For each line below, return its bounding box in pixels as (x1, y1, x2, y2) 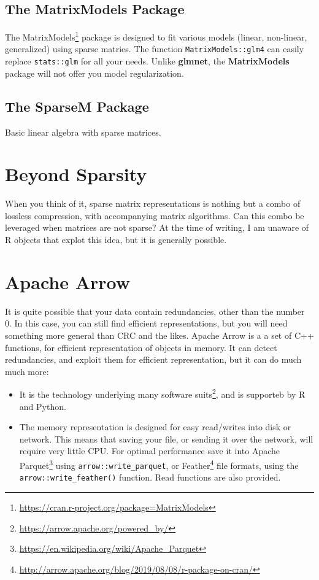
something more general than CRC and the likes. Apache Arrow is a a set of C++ (5, 328, 314, 341)
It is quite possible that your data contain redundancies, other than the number (5, 304, 305, 317)
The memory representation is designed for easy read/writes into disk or (19, 420, 291, 433)
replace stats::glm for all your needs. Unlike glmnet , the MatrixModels (5, 55, 290, 68)
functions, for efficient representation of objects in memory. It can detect (5, 341, 277, 354)
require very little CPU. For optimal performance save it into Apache (19, 444, 280, 457)
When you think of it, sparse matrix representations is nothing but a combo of (5, 197, 301, 210)
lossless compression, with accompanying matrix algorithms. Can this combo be (5, 209, 304, 222)
